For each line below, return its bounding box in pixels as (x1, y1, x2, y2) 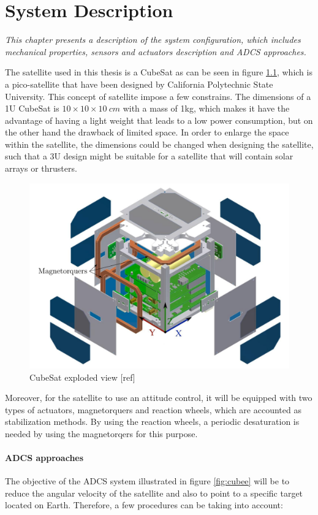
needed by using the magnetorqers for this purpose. (5, 427, 198, 440)
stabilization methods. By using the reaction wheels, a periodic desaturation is (5, 415, 300, 428)
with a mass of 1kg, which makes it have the (123, 102, 290, 115)
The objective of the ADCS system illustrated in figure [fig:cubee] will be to (5, 475, 290, 487)
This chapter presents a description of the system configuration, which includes (5, 33, 301, 46)
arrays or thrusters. (5, 162, 77, 175)
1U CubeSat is (5, 102, 59, 115)
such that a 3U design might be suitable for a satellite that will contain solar (5, 150, 293, 162)
